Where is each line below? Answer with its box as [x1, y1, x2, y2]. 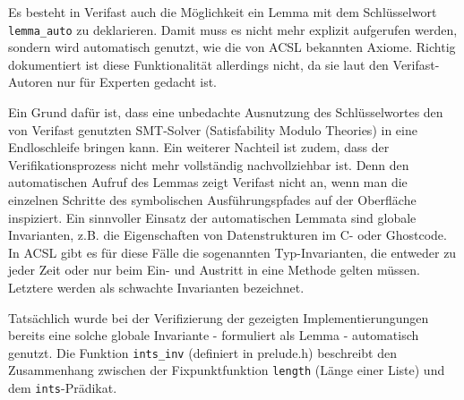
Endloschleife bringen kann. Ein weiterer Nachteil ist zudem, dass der [8, 138, 390, 157]
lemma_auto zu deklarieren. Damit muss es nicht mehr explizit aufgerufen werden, [8, 20, 458, 38]
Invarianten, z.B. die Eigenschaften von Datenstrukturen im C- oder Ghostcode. [8, 226, 447, 244]
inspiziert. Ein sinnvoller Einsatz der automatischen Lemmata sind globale [8, 208, 417, 226]
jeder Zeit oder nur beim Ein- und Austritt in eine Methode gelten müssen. [8, 260, 420, 279]
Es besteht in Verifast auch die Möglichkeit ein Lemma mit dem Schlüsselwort [8, 3, 437, 21]
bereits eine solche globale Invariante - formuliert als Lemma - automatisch [8, 326, 419, 345]
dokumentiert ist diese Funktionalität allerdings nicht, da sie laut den [8, 55, 389, 73]
